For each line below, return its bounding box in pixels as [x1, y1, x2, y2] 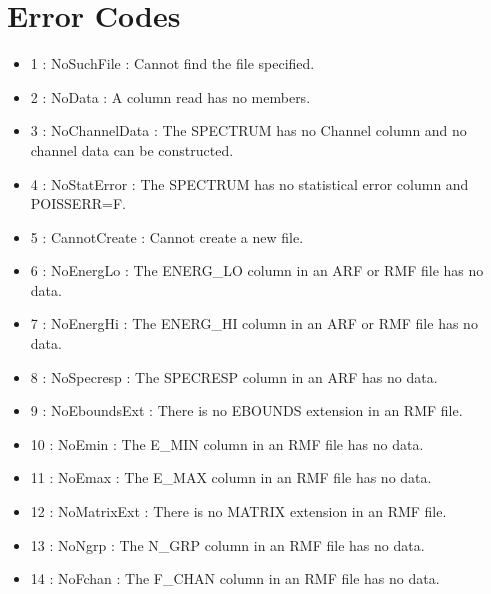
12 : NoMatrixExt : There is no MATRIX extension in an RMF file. [30, 501, 447, 522]
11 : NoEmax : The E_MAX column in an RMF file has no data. [30, 467, 432, 488]
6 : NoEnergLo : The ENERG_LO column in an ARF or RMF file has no [30, 260, 484, 281]
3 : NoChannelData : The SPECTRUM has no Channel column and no [30, 120, 467, 141]
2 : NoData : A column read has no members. [30, 86, 311, 107]
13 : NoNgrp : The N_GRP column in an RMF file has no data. [30, 534, 425, 555]
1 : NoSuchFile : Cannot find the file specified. [30, 53, 315, 74]
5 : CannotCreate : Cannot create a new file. [30, 226, 304, 247]
